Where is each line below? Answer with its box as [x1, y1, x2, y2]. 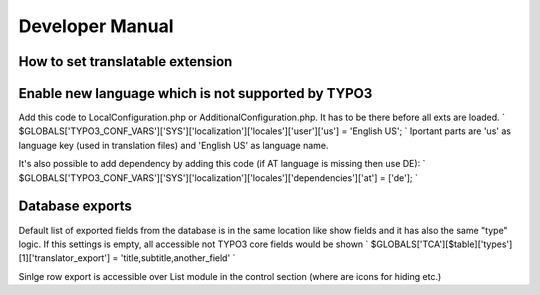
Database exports [18, 198, 132, 215]
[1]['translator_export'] [18, 252, 111, 264]
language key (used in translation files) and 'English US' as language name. [18, 139, 329, 151]
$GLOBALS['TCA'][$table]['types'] [370, 238, 513, 250]
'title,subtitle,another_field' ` [120, 252, 236, 264]
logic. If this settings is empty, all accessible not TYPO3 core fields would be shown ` [18, 238, 369, 250]
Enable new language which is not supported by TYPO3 [18, 85, 373, 102]
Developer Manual [18, 15, 174, 37]
